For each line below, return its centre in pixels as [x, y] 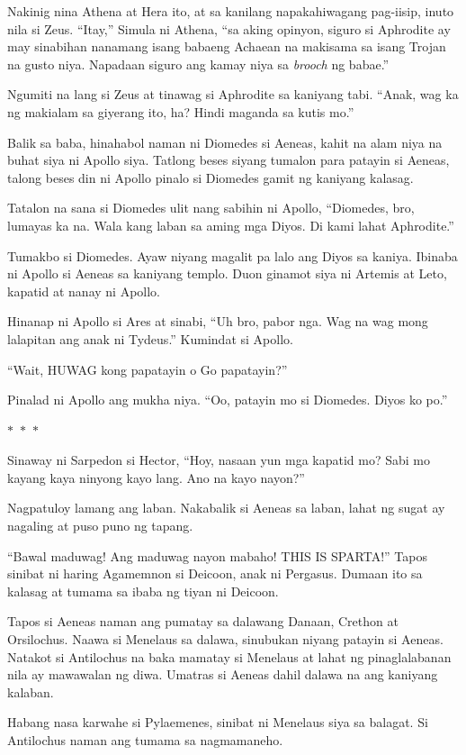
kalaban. [31, 691]
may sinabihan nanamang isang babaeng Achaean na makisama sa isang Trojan [227, 46]
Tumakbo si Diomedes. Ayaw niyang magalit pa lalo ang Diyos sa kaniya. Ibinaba [233, 255]
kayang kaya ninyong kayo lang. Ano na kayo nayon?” [156, 477]
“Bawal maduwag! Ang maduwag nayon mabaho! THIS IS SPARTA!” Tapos [217, 555]
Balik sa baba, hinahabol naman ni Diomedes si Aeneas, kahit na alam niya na [225, 142]
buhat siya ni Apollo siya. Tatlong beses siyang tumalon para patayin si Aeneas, [229, 160]
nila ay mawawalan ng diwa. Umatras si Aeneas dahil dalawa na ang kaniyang [223, 674]
